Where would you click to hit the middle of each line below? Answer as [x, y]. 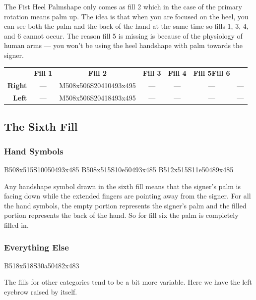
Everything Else [36, 247]
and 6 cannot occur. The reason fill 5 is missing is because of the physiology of [123, 35]
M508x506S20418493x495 [97, 98]
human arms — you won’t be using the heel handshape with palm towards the [124, 45]
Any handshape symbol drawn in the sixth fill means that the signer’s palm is [123, 186]
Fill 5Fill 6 [212, 73]
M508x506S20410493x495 [97, 85]
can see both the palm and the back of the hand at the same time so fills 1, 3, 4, [126, 26]
